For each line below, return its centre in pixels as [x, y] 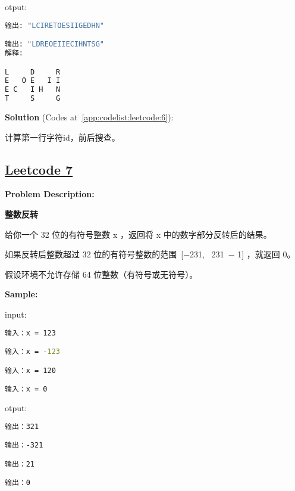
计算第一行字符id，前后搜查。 [62, 137]
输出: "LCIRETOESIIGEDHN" [54, 25]
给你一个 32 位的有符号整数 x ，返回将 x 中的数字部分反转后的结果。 [138, 234]
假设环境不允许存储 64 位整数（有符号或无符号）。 [101, 274]
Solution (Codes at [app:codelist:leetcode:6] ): [89, 117]
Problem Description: [50, 194]
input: [16, 314]
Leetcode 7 [39, 169]
